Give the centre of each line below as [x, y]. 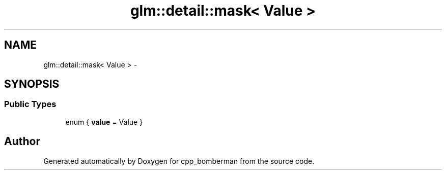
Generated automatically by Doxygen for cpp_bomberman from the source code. [179, 161]
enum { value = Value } [104, 122]
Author [22, 142]
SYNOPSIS [32, 84]
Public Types [30, 104]
